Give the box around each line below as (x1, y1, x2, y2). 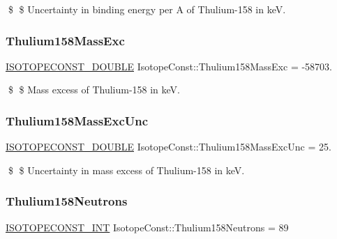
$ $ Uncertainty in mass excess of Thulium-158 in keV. (8, 162, 245, 177)
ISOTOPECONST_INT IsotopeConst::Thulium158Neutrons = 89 (6, 219, 289, 234)
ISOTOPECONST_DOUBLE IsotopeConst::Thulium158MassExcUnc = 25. (6, 139, 331, 154)
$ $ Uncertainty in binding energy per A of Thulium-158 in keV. (8, 2, 286, 16)
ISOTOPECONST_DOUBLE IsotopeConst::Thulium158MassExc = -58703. (6, 59, 332, 73)
